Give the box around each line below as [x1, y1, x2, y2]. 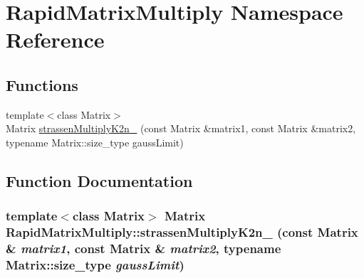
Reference [6, 25, 105, 54]
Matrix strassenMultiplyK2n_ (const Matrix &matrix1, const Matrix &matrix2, [6, 121, 356, 136]
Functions [6, 73, 78, 95]
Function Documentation [6, 169, 193, 191]
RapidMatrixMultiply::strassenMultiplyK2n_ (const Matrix [6, 223, 358, 241]
